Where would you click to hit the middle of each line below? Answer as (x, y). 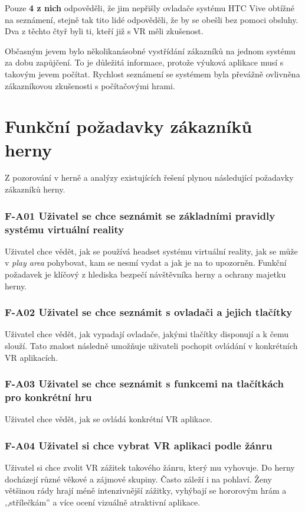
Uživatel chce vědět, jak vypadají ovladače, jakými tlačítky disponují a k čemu (147, 334)
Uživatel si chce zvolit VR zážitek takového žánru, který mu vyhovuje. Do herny (150, 467)
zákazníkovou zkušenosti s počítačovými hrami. (90, 85)
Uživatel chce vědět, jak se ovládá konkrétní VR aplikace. (109, 419)
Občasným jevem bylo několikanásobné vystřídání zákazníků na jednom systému (150, 50)
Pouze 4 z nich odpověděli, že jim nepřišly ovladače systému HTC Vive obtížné (150, 8)
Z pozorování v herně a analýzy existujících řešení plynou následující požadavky (149, 177)
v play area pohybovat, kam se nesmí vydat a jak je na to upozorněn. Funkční (146, 262)
